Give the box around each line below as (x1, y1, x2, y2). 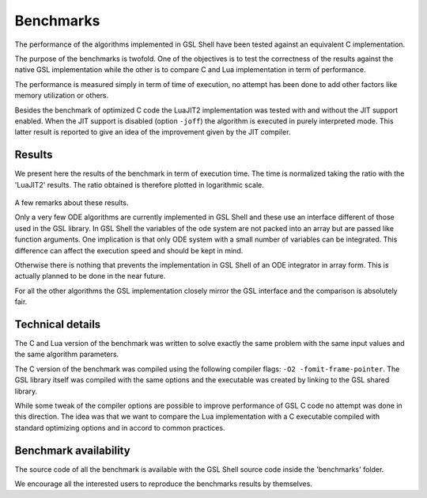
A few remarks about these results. (14, 198, 129, 207)
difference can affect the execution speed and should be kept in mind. (14, 245, 244, 255)
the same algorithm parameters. (14, 349, 119, 359)
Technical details (14, 317, 101, 331)
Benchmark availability (14, 443, 130, 457)
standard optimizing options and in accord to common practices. (14, 423, 225, 432)
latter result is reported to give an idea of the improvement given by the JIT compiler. (14, 127, 291, 137)
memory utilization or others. (14, 91, 109, 101)
